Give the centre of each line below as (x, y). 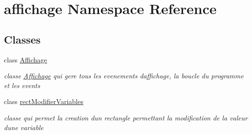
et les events (22, 85)
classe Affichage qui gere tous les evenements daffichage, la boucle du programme (124, 76)
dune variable (24, 127)
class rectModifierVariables (44, 101)
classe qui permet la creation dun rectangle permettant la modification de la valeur (126, 117)
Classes (22, 39)
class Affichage (25, 59)
